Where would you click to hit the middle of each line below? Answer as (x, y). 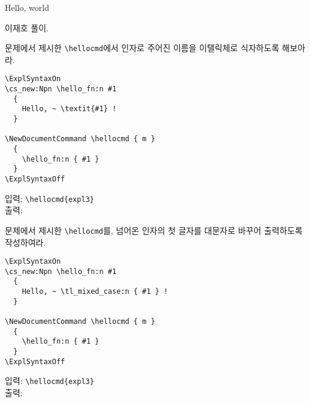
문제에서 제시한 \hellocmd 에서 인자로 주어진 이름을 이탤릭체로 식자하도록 (142, 48)
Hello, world (27, 7)
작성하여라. (25, 242)
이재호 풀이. (27, 27)
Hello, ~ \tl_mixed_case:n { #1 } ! (95, 292)
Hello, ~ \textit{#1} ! (69, 109)
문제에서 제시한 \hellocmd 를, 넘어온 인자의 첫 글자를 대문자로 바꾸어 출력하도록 (154, 230)
